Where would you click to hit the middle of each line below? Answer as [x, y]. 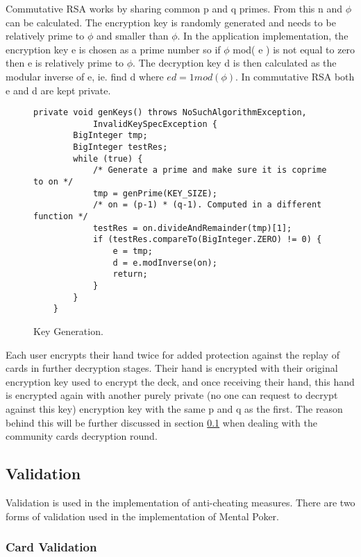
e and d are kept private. [58, 90]
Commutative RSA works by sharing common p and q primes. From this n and [174, 8]
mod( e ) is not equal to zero [294, 49]
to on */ [53, 182]
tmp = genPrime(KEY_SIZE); [155, 193]
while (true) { [108, 158]
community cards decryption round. [82, 436]
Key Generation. [68, 331]
